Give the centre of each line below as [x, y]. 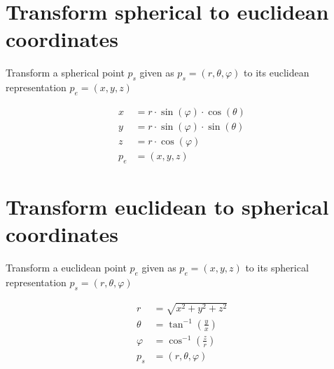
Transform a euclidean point [66, 268]
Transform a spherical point [65, 73]
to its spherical [277, 268]
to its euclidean [277, 73]
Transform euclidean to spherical [167, 207]
